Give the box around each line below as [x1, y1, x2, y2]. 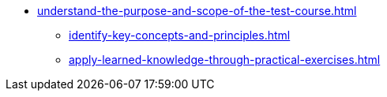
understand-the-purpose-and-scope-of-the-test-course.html [37, 4, 357, 17]
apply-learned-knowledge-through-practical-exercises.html [69, 53, 381, 66]
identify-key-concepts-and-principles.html [69, 28, 291, 42]
